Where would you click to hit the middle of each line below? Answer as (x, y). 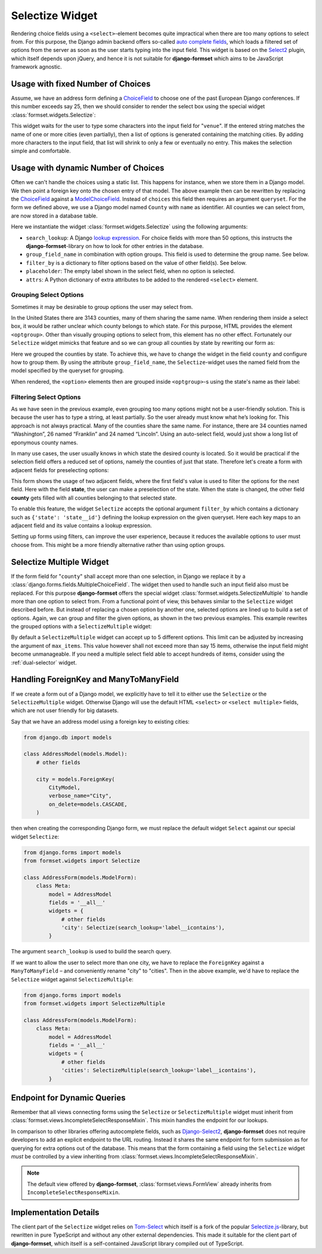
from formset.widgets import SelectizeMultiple (94, 1004)
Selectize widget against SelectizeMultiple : (72, 979)
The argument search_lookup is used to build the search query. (91, 952)
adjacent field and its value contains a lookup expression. (81, 525)
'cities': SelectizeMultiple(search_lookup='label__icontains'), (159, 1071)
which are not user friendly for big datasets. (65, 711)
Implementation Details (55, 1212)
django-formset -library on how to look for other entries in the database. (115, 246)
